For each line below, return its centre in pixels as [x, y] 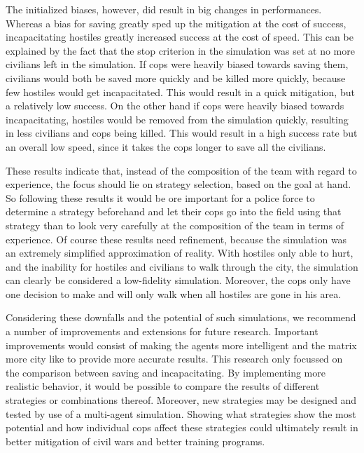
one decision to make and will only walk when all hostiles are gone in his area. [174, 293]
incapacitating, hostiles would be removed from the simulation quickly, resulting [177, 119]
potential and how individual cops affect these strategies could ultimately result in [182, 427]
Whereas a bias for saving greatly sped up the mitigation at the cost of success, [176, 23]
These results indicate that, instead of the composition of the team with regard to [181, 170]
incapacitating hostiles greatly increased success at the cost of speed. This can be [180, 37]
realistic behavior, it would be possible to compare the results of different [163, 386]
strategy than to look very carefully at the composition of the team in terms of [175, 225]
